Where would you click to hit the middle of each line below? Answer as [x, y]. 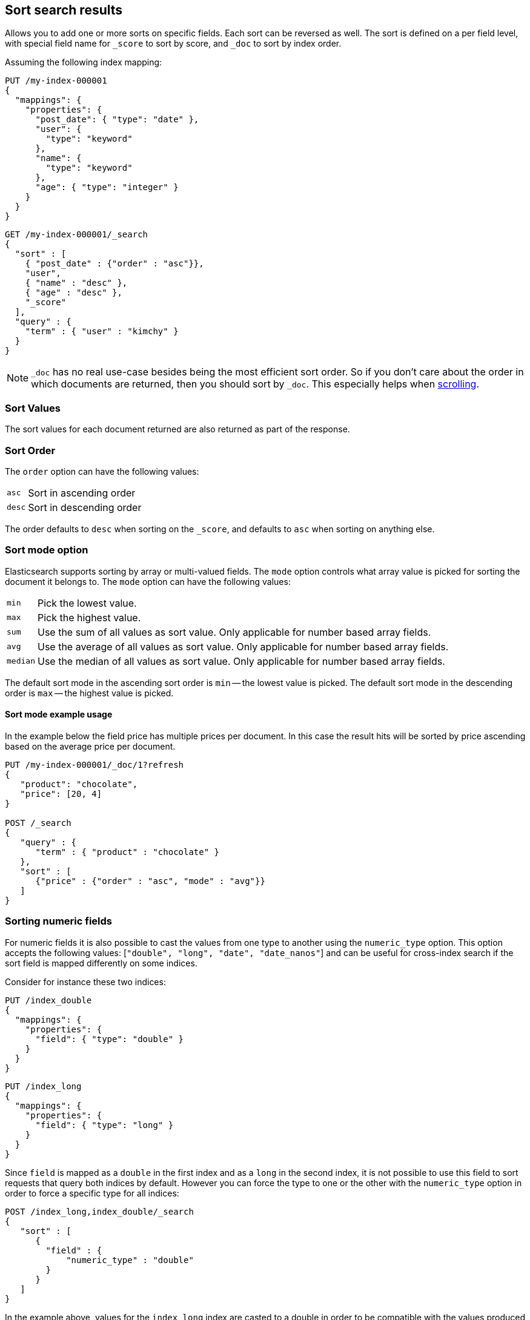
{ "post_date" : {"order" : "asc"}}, [114, 264]
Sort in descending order [85, 507]
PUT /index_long [43, 1086]
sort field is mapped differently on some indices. [101, 963]
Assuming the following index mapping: [84, 62]
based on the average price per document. [90, 746]
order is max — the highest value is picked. [89, 693]
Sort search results [64, 10]
